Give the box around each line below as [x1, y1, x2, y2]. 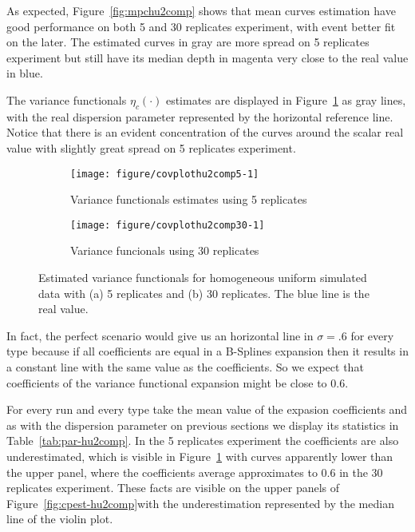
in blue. [6, 65, 43, 81]
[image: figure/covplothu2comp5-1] [70, 168, 259, 180]
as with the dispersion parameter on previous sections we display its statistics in [6, 416, 399, 433]
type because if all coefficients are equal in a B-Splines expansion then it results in [6, 343, 409, 359]
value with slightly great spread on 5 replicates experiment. [6, 139, 296, 156]
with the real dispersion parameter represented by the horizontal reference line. [6, 108, 393, 125]
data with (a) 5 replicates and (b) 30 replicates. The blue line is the [38, 284, 370, 301]
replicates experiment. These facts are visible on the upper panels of [6, 479, 340, 496]
